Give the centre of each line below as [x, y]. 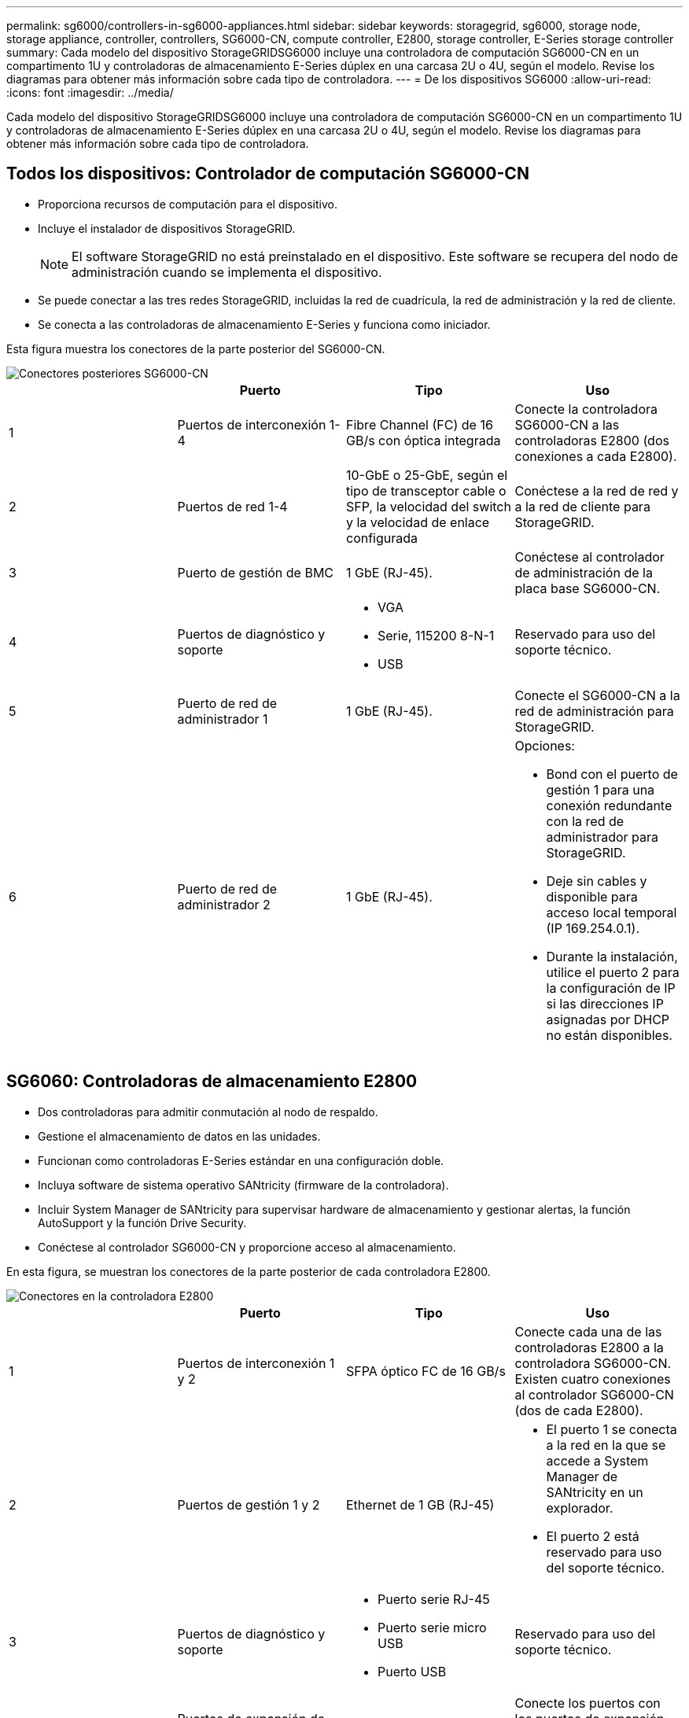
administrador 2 [224, 904]
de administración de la [584, 572]
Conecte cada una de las [588, 1331]
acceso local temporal [612, 912]
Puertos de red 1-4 [232, 506]
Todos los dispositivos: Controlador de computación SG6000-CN [268, 174]
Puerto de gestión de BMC [256, 572]
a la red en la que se [606, 1445]
